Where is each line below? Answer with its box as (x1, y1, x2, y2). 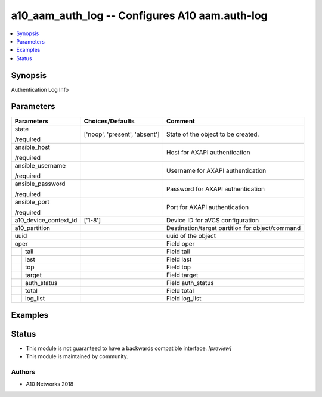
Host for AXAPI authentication (166, 148, 250, 156)
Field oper (166, 239, 195, 247)
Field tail (166, 247, 190, 256)
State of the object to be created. (166, 130, 259, 138)
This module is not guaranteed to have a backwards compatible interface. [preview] (26, 345, 232, 352)
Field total (166, 286, 194, 294)
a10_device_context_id (14, 216, 78, 224)
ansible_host (14, 143, 51, 151)
